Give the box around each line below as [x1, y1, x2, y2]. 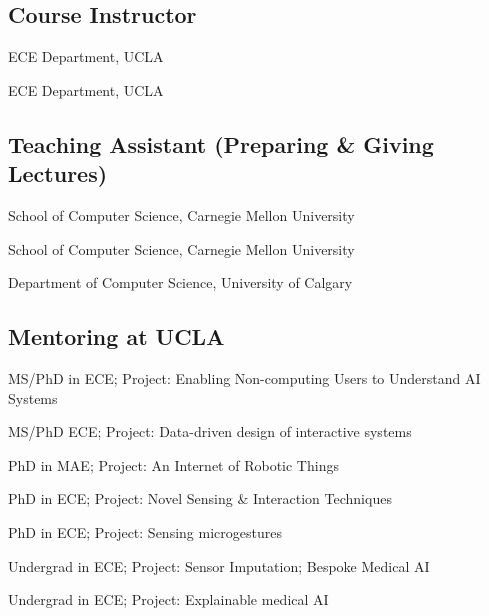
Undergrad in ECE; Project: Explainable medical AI [8, 589, 329, 610]
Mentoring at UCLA [8, 321, 225, 352]
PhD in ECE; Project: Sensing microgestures [8, 521, 282, 542]
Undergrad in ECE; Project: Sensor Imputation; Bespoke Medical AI [8, 555, 430, 576]
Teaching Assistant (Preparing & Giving [8, 128, 434, 159]
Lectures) [8, 158, 108, 189]
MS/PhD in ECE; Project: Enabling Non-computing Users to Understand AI [8, 367, 481, 388]
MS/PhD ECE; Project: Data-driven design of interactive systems [8, 421, 412, 442]
